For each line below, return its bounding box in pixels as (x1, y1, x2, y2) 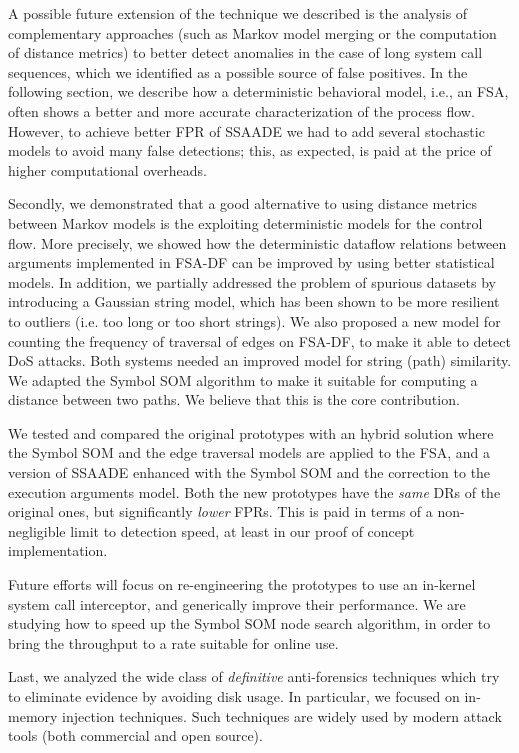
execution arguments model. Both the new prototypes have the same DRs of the (8, 481, 501, 502)
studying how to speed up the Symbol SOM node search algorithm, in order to (8, 613, 491, 634)
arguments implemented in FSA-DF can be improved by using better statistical (8, 252, 495, 273)
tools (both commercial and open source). (8, 725, 263, 746)
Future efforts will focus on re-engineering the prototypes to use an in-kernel (8, 574, 476, 595)
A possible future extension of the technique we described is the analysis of (8, 3, 468, 23)
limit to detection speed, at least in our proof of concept (70, 520, 415, 541)
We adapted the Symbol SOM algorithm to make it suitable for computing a (8, 369, 478, 390)
